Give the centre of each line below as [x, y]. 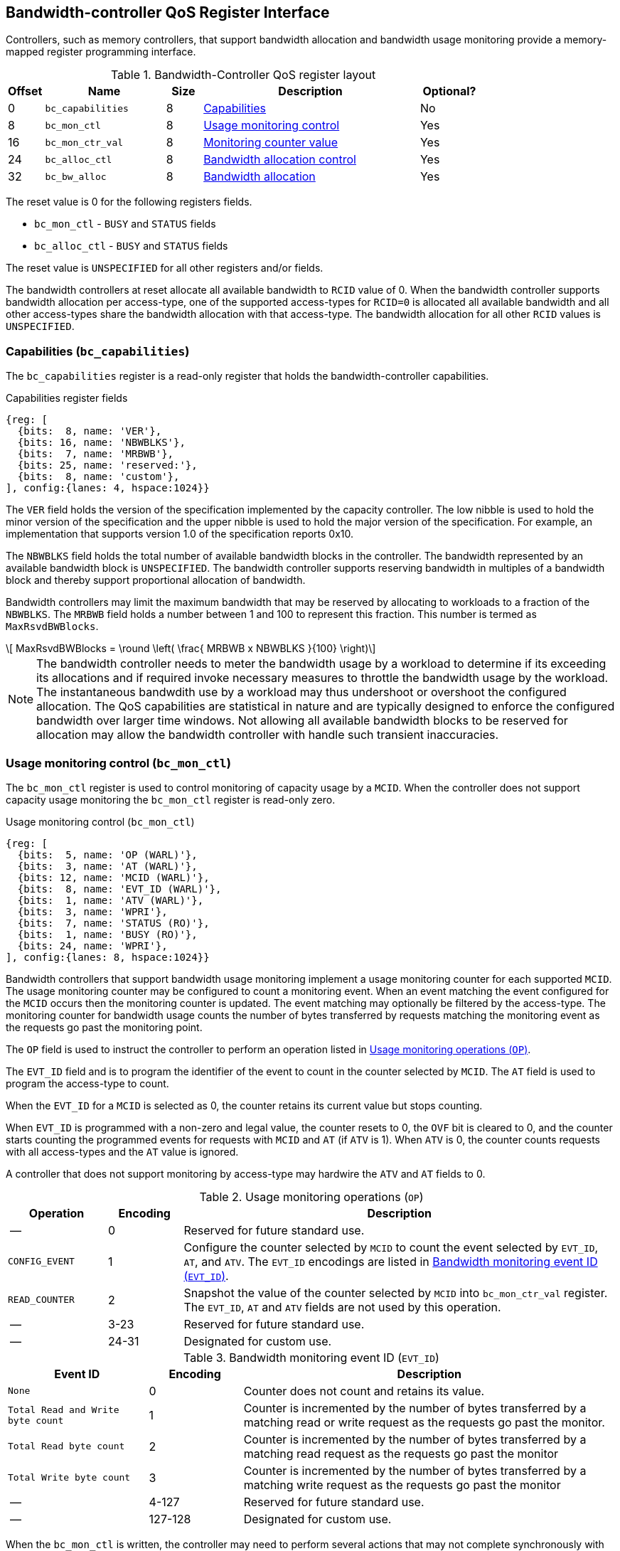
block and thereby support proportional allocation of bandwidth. [156, 580]
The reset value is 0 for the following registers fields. [129, 202]
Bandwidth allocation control [280, 160]
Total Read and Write [64, 1409]
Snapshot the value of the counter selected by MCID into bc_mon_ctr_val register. [396, 1292]
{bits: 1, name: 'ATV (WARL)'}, [111, 900]
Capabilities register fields [67, 398]
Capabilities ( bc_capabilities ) [98, 351]
